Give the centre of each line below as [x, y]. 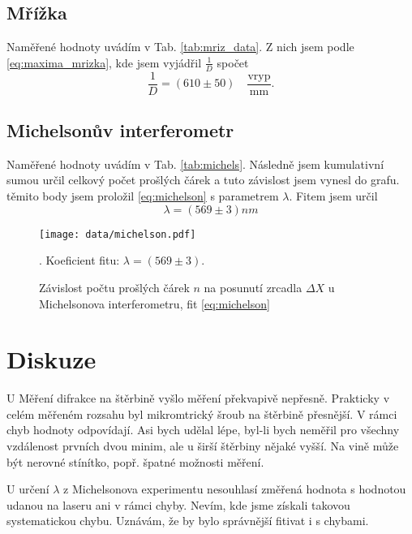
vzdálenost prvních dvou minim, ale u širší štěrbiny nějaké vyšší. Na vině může [203, 446]
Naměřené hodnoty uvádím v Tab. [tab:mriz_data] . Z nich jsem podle [180, 47]
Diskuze [51, 359]
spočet [233, 62]
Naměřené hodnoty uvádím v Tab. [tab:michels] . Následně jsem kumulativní [195, 164]
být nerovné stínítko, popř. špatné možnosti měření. [135, 461]
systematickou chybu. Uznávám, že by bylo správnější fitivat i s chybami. [188, 521]
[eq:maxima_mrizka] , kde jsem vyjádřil [104, 62]
